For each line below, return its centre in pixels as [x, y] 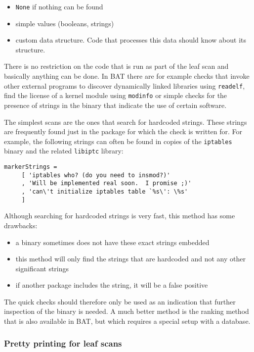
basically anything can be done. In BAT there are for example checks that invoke [127, 76]
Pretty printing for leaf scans [63, 343]
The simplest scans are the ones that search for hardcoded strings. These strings [126, 122]
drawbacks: [21, 225]
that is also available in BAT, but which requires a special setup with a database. [127, 321]
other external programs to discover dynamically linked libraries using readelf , [125, 85]
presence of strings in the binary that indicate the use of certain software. [115, 105]
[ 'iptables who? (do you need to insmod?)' [96, 175]
